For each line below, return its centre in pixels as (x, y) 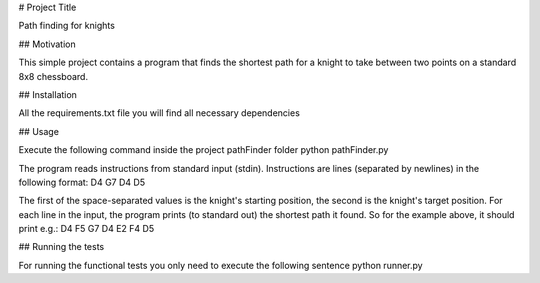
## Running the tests (61, 247)
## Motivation (47, 44)
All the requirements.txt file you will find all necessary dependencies (159, 113)
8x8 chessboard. (53, 76)
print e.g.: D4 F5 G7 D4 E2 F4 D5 (86, 229)
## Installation (47, 94)
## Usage (39, 131)
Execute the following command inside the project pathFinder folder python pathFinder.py (203, 150)
